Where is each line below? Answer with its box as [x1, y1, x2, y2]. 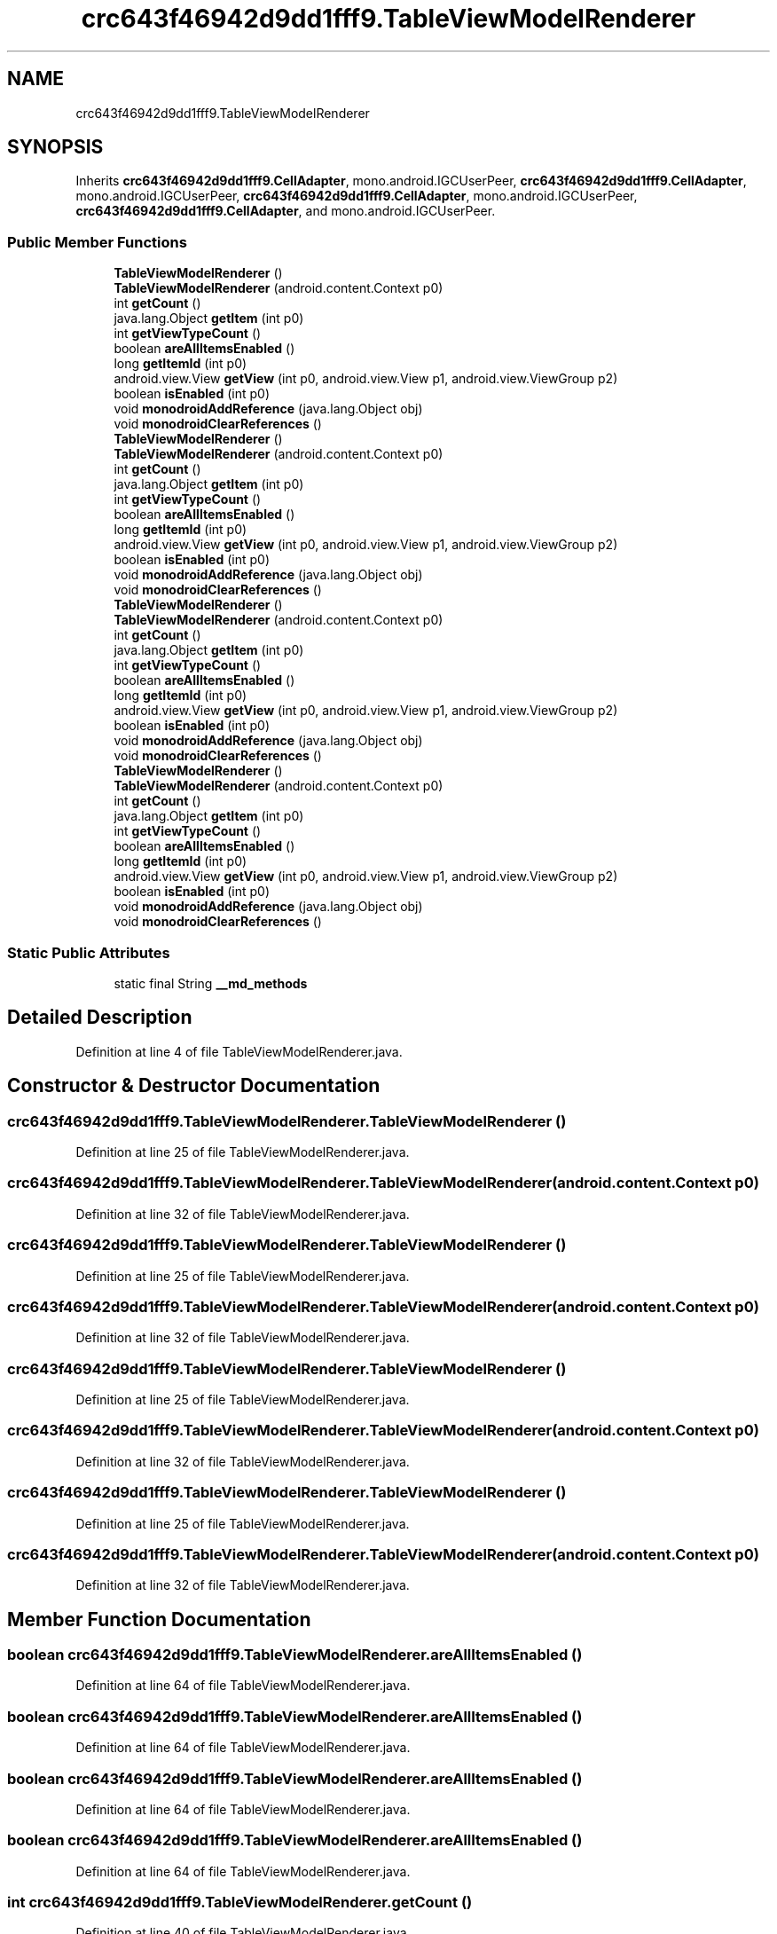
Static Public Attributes [7, 943, 170, 962]
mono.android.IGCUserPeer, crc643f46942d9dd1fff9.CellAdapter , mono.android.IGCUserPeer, [75, 188, 638, 204]
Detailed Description [7, 1006, 192, 1029]
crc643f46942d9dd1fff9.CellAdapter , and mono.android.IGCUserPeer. [75, 203, 496, 219]
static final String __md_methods [114, 975, 308, 991]
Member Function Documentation [7, 1608, 311, 1631]
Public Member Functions [7, 232, 187, 251]
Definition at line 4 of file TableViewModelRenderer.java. [75, 1043, 403, 1059]
